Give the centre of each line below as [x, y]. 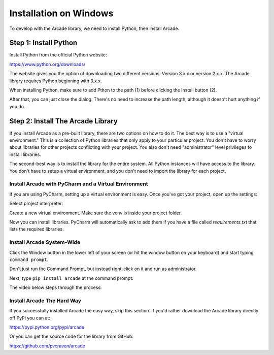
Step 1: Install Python [43, 43]
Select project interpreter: [36, 204]
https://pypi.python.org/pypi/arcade [47, 327]
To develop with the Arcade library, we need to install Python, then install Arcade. [94, 28]
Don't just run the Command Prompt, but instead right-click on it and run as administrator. [103, 269]
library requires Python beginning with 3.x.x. [56, 81]
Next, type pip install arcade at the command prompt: [72, 278]
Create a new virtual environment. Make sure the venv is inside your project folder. [96, 213]
